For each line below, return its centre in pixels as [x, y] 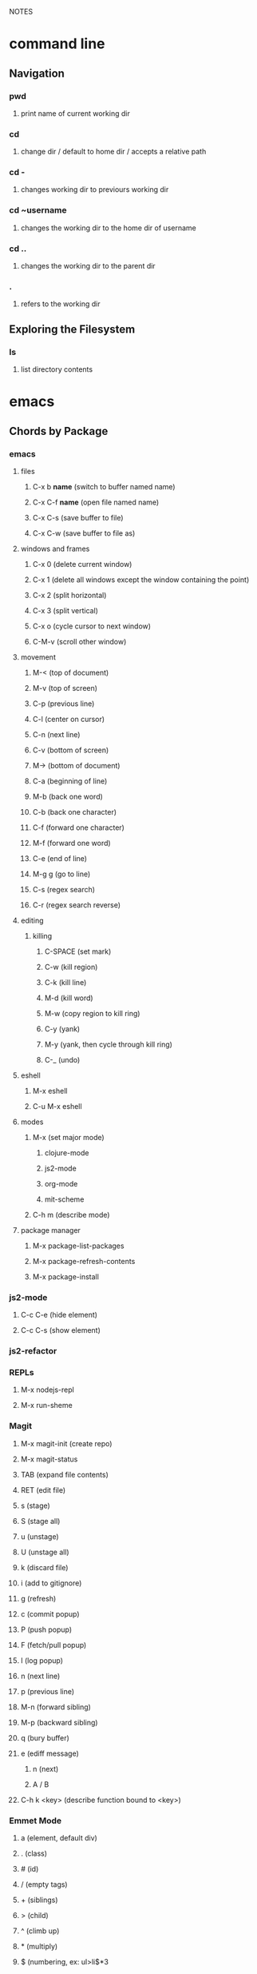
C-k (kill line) [65, 982]
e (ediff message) [49, 1753]
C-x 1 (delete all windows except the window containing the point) [141, 580]
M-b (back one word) [67, 796]
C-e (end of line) [59, 858]
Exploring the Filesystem [72, 329]
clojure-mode [67, 1152]
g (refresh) [38, 1598]
